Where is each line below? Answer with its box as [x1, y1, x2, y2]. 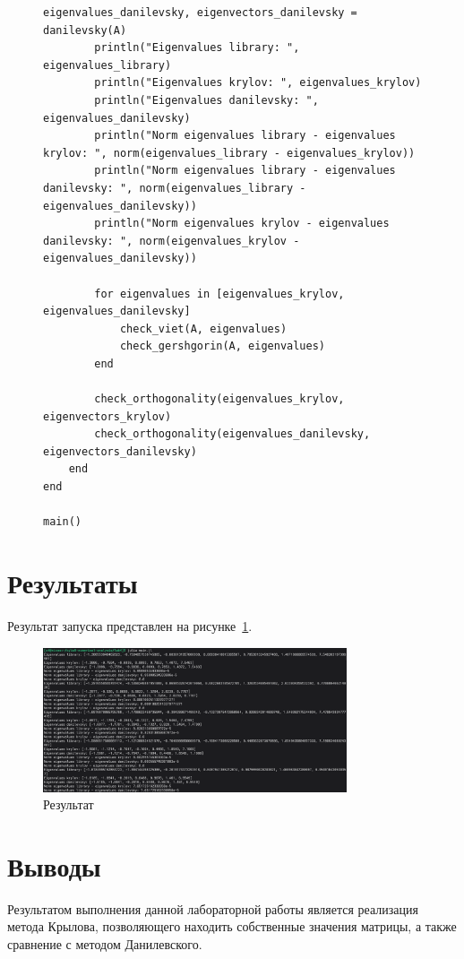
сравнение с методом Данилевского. [7, 935, 202, 953]
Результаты [7, 565, 138, 600]
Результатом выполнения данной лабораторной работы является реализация [7, 899, 418, 918]
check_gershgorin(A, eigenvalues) [119, 340, 325, 353]
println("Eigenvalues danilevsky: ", [94, 93, 319, 107]
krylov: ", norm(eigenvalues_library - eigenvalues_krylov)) [43, 146, 416, 160]
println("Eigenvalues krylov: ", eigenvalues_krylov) [94, 76, 422, 90]
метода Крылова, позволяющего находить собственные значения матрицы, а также [7, 917, 457, 936]
